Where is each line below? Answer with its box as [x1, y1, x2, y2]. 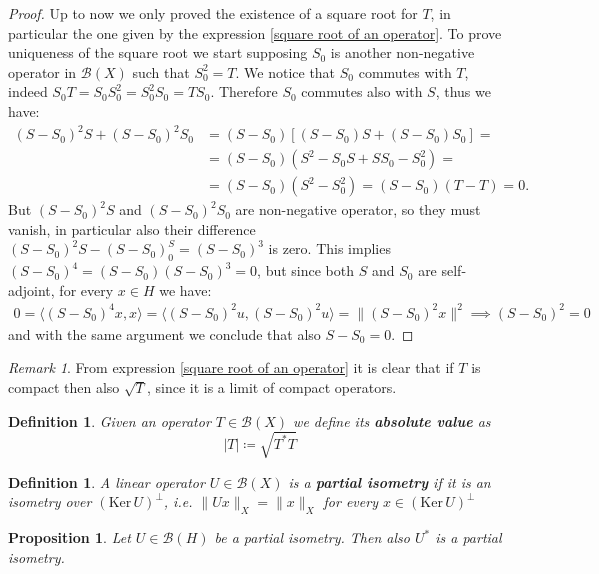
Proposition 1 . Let [8, 527, 131, 548]
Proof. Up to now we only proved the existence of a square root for [8, 3, 418, 23]
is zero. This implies [268, 238, 391, 259]
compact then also [8, 377, 120, 398]
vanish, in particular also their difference [8, 218, 256, 239]
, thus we [435, 81, 491, 102]
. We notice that [235, 61, 336, 82]
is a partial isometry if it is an [288, 471, 491, 492]
